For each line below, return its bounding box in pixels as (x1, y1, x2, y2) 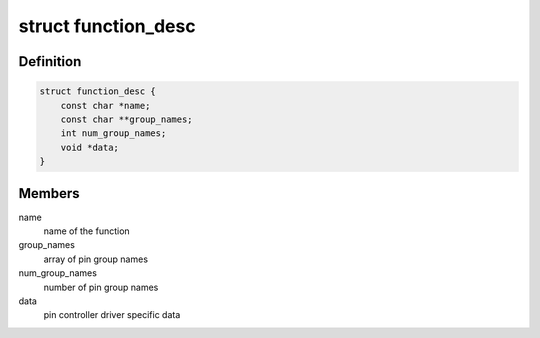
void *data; (60, 141, 120, 153)
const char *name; (60, 100, 151, 111)
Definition (18, 53, 82, 70)
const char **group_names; (60, 113, 194, 125)
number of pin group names (43, 281, 159, 293)
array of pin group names (43, 253, 149, 265)
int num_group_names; (60, 128, 167, 139)
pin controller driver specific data (43, 309, 181, 321)
